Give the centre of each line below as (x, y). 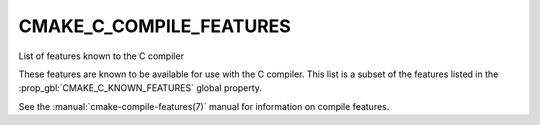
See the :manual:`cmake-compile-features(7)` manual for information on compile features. (204, 106)
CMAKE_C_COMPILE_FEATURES (155, 26)
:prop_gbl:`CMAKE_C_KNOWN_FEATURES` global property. (140, 88)
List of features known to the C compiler (101, 56)
